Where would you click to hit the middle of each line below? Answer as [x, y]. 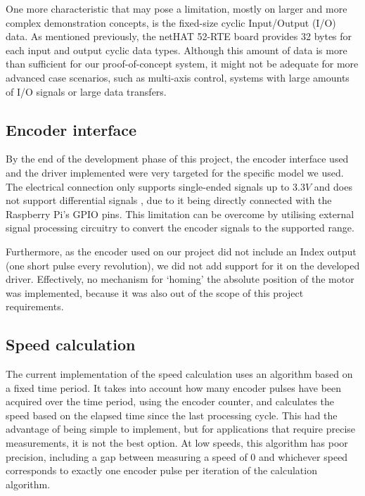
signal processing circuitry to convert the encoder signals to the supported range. [180, 228]
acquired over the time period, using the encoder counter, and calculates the [170, 401]
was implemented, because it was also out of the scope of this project [155, 292]
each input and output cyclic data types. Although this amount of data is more [177, 50]
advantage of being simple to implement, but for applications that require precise [181, 429]
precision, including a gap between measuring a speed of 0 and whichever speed [177, 456]
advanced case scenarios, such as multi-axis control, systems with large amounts [178, 77]
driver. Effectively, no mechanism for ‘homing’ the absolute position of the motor [180, 279]
